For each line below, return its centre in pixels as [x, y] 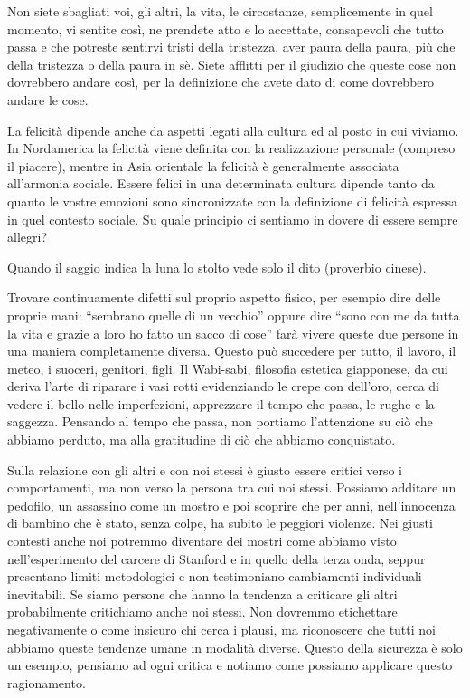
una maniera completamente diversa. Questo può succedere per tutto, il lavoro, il [232, 351]
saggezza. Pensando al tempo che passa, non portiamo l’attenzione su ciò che [220, 421]
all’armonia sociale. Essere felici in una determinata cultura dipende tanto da [221, 183]
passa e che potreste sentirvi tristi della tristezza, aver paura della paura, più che [231, 47]
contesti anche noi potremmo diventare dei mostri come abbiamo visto [202, 541]
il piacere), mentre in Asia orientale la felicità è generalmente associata [203, 165]
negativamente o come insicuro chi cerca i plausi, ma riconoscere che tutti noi [221, 629]
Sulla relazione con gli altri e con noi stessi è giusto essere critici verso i [205, 469]
